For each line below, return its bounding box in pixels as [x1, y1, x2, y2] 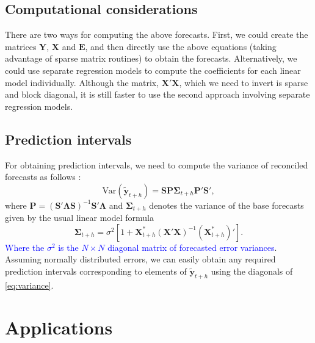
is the [58, 240, 79, 253]
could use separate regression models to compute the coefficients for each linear [5, 63, 301, 76]
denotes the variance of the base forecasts [149, 198, 304, 211]
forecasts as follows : [5, 170, 81, 183]
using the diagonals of [211, 264, 293, 277]
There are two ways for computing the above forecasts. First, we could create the [5, 28, 308, 41]
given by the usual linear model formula [5, 211, 154, 224]
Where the [5, 240, 45, 253]
